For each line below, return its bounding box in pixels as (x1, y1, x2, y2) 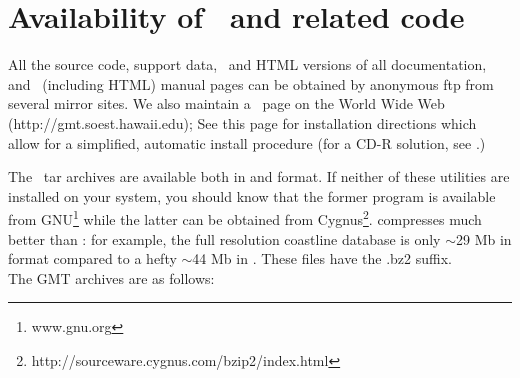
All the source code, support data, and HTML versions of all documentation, (8, 54, 487, 75)
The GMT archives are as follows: (8, 267, 215, 288)
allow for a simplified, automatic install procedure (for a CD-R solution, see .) (8, 132, 486, 153)
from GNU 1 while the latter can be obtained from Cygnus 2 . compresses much (8, 206, 482, 229)
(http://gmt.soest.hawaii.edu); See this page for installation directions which (8, 112, 477, 133)
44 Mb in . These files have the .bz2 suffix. (192, 248, 452, 269)
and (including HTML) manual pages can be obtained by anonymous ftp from (8, 73, 494, 94)
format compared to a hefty (8, 248, 177, 269)
